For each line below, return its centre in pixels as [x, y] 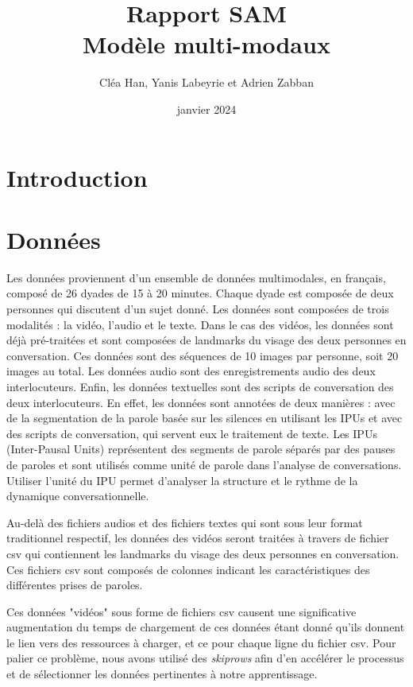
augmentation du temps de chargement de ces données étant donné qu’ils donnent [206, 627]
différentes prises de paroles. [75, 585]
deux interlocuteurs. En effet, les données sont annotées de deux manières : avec [201, 402]
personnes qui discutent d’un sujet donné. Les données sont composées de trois [198, 309]
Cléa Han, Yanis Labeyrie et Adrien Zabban [206, 82]
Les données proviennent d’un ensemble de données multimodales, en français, [196, 277]
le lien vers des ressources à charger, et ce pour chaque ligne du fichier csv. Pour [201, 642]
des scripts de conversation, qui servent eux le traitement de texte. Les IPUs [192, 433]
